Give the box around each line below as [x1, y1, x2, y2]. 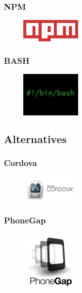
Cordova [4, 157, 37, 169]
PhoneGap [4, 214, 46, 226]
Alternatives [4, 131, 67, 146]
